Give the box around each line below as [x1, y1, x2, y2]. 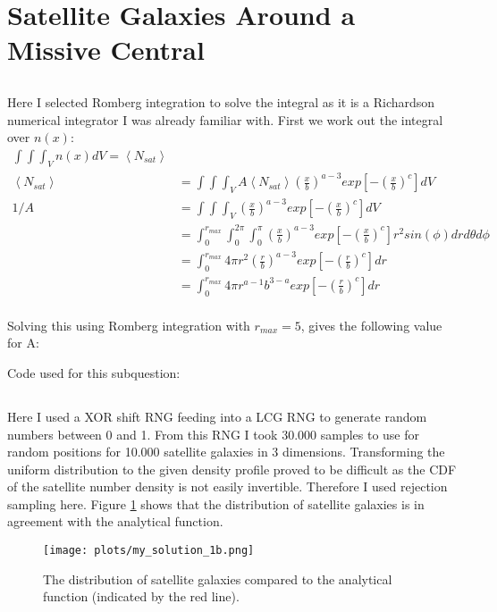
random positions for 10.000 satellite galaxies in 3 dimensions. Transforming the [7, 442, 445, 461]
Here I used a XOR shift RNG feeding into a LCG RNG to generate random [7, 407, 427, 425]
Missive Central [7, 31, 205, 68]
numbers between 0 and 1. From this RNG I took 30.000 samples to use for [7, 424, 420, 443]
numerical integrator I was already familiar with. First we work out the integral [7, 110, 443, 129]
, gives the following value [300, 315, 442, 334]
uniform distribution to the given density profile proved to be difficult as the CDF [7, 459, 457, 478]
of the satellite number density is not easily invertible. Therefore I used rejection [7, 477, 448, 496]
